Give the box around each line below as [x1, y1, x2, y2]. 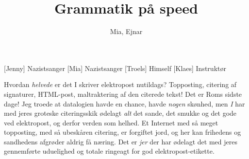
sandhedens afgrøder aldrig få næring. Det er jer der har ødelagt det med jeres [4, 136, 237, 146]
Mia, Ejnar [110, 26, 143, 36]
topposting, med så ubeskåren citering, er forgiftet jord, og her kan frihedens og [4, 127, 241, 137]
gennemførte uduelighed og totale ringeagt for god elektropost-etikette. [4, 146, 215, 156]
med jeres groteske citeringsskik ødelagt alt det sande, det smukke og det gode [4, 108, 237, 118]
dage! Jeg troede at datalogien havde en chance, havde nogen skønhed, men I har [4, 98, 245, 108]
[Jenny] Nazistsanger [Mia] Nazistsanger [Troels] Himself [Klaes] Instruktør [4, 63, 226, 73]
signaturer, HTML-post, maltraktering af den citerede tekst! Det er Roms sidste [4, 88, 242, 99]
